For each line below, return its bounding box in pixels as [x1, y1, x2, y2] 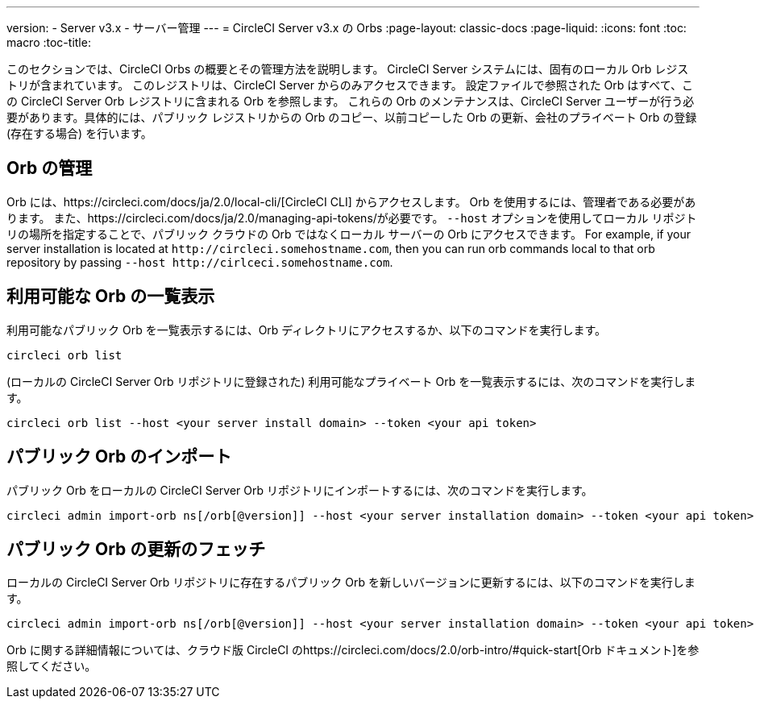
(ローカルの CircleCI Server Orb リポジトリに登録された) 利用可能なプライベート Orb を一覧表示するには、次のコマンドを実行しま [6, 374, 696, 388]
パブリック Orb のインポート [6, 446, 232, 467]
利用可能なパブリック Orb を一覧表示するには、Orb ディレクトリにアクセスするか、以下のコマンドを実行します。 [6, 322, 606, 337]
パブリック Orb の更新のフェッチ [6, 538, 266, 559]
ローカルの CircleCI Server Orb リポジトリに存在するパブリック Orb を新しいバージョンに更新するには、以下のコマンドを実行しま [6, 575, 696, 590]
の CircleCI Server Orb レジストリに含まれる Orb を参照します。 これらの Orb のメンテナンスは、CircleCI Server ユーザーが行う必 [6, 94, 695, 108]
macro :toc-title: [6, 35, 91, 49]
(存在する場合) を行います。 [6, 126, 152, 140]
